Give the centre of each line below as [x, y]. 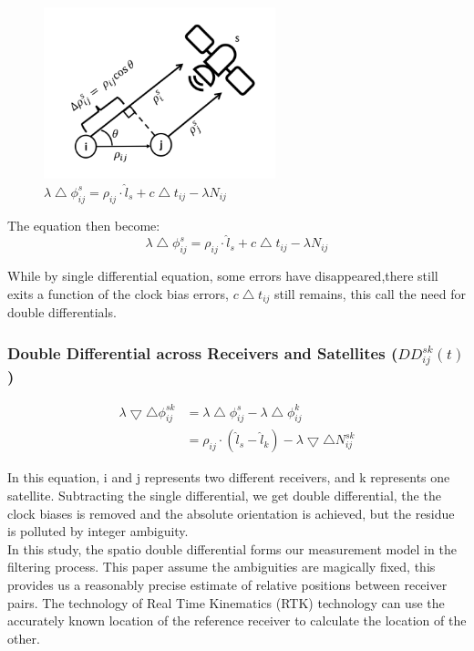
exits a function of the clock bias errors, [118, 293]
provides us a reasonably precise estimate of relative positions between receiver [227, 584]
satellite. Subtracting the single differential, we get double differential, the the [224, 496]
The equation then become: [84, 225]
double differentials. [62, 312]
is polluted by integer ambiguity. [98, 531]
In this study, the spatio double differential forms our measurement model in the [232, 548]
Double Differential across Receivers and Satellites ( [203, 352]
